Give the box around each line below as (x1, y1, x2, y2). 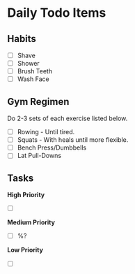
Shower (17, 59, 40, 68)
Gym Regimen (7, 96, 70, 108)
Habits (7, 33, 37, 45)
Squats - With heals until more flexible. (17, 136, 129, 144)
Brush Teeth (17, 67, 53, 75)
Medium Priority (7, 218, 56, 226)
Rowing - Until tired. (17, 128, 75, 136)
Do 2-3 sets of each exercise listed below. (7, 114, 128, 123)
